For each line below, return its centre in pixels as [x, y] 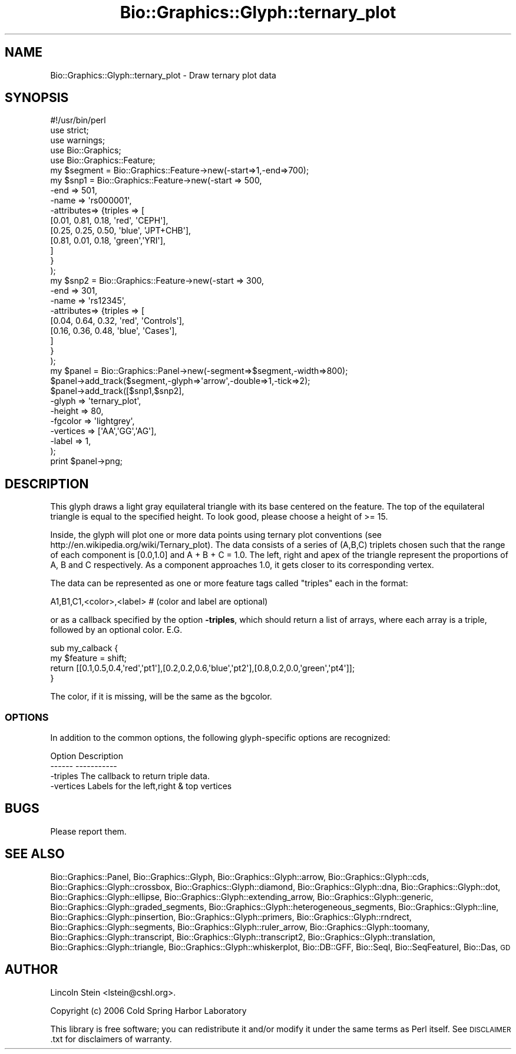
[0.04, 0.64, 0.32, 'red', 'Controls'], [117, 321]
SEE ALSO [35, 854]
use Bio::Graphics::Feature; [103, 160]
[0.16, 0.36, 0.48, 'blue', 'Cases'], [114, 331]
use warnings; [78, 140]
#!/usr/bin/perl [78, 120]
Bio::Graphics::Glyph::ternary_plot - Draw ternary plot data [163, 75]
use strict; [70, 130]
